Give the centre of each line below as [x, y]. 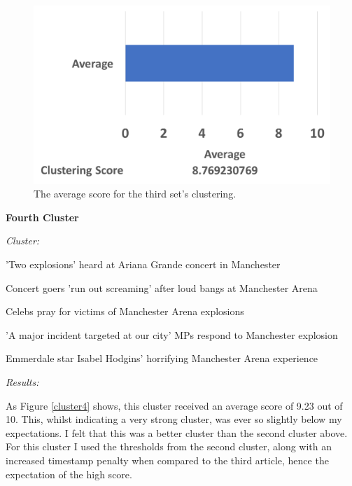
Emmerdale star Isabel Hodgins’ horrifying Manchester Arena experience [162, 358]
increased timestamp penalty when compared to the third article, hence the [167, 460]
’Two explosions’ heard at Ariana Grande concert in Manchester [143, 264]
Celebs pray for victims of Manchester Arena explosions [125, 311]
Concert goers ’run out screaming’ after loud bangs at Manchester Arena [162, 287]
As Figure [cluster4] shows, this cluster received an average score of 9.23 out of [174, 405]
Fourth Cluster [42, 217]
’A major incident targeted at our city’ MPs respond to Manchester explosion [172, 334]
